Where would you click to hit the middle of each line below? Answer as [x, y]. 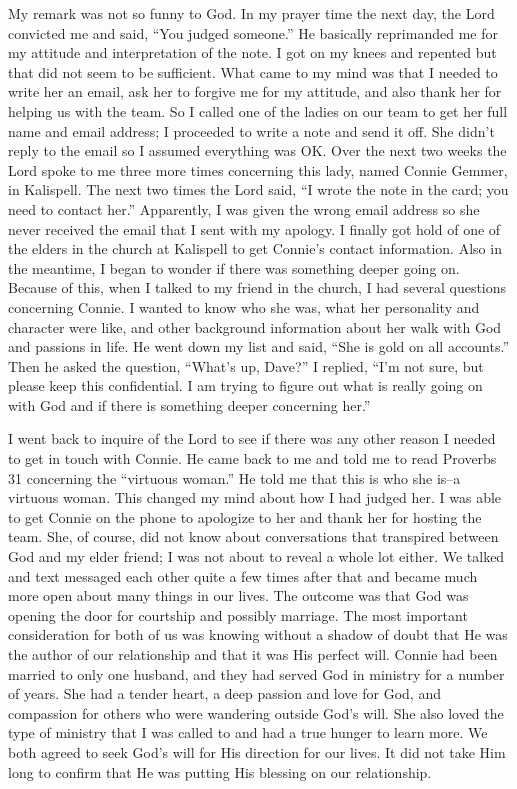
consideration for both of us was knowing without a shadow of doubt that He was [258, 634]
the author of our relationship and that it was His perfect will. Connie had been [253, 654]
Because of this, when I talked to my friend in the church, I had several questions [257, 287]
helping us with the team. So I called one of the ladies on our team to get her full [258, 110]
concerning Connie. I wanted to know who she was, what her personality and [244, 306]
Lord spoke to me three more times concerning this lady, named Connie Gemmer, [258, 169]
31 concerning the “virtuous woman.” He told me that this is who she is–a [234, 477]
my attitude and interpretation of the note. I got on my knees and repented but [252, 52]
